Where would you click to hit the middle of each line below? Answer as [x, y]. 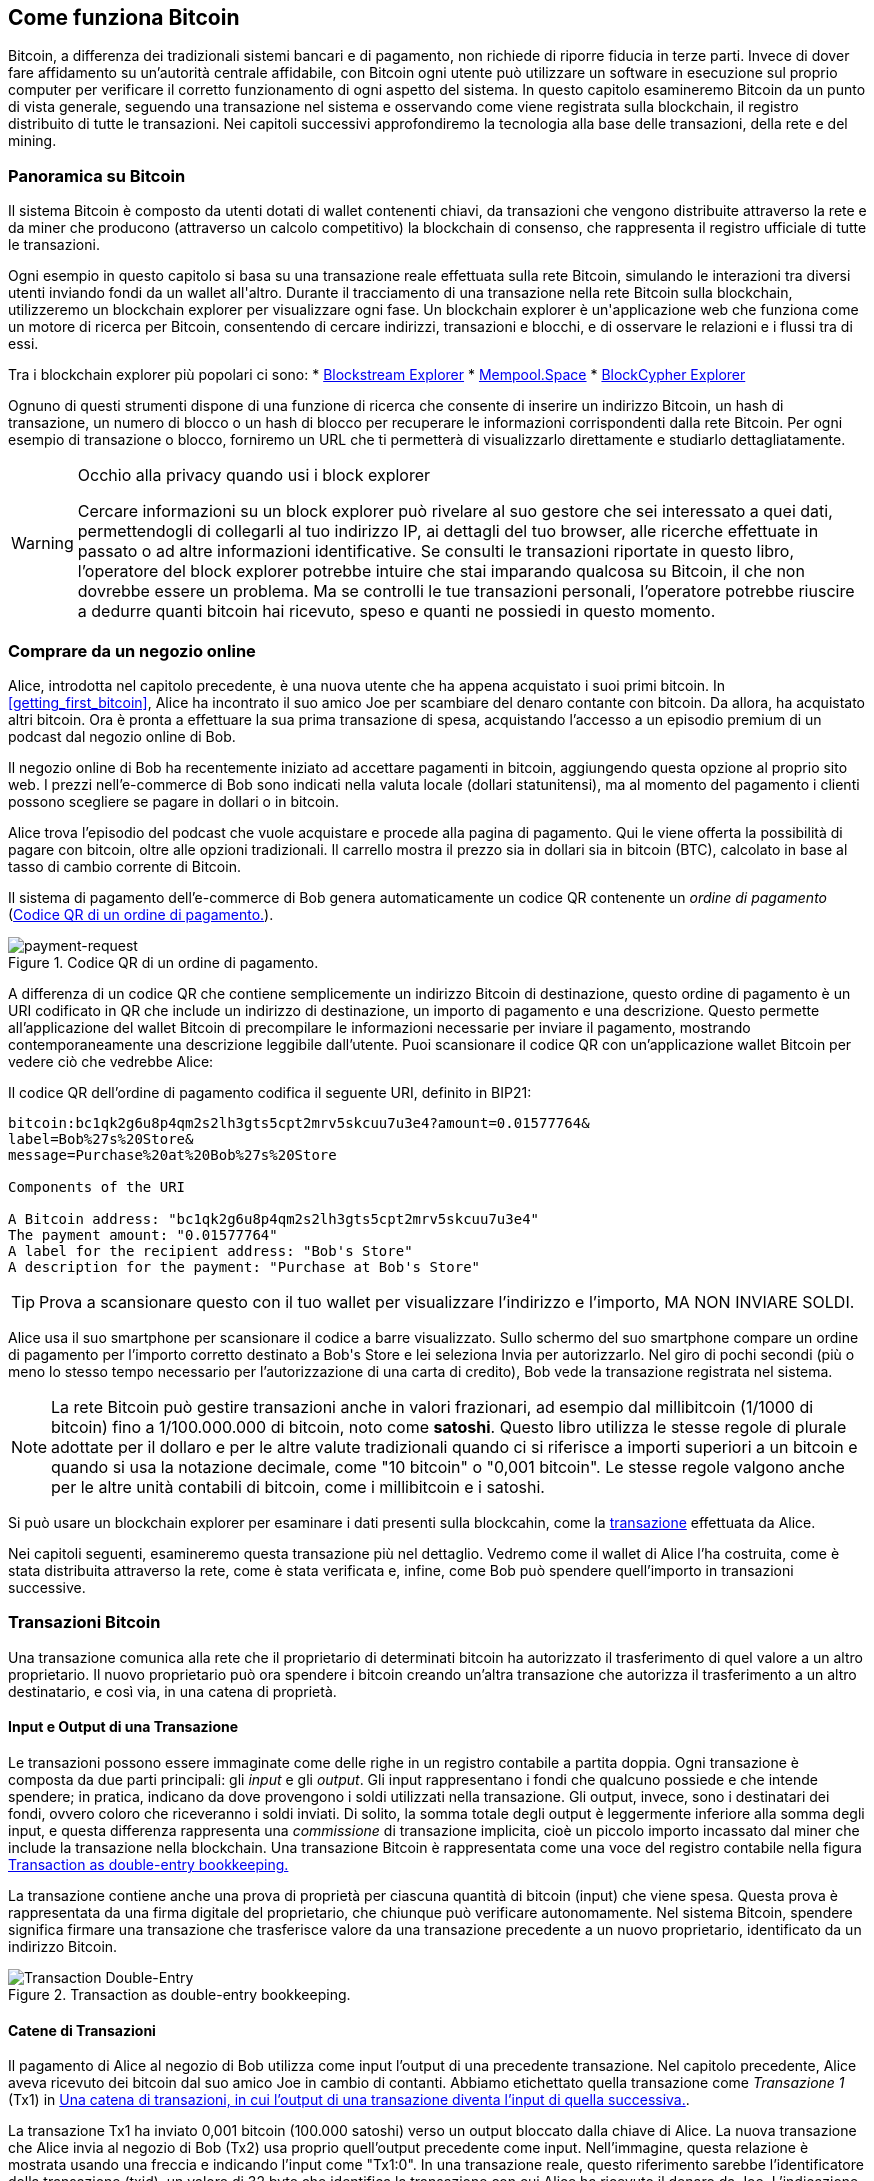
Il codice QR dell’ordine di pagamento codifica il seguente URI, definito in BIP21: [270, 1092]
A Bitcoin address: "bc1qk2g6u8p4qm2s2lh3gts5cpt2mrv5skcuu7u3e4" [274, 1218]
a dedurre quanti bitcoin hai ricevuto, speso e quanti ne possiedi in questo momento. [396, 611]
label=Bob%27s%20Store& [101, 1138]
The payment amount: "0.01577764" [143, 1234]
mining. [32, 141]
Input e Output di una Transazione [123, 1727]
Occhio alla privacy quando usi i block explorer [254, 475]
